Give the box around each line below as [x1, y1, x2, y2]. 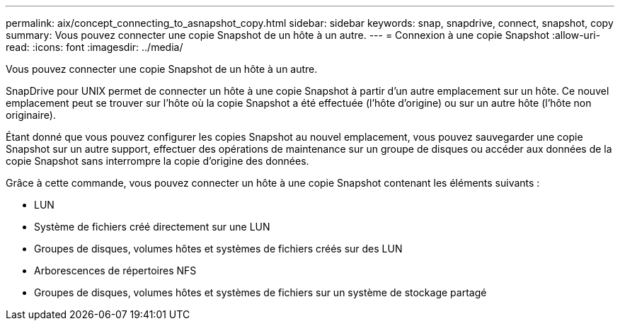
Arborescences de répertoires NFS [34, 264, 197, 276]
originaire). [6, 109, 56, 121]
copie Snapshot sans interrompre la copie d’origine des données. [6, 155, 309, 167]
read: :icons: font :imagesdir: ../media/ [6, 41, 183, 53]
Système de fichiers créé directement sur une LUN [34, 221, 270, 233]
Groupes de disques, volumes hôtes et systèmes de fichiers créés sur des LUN [34, 243, 403, 255]
